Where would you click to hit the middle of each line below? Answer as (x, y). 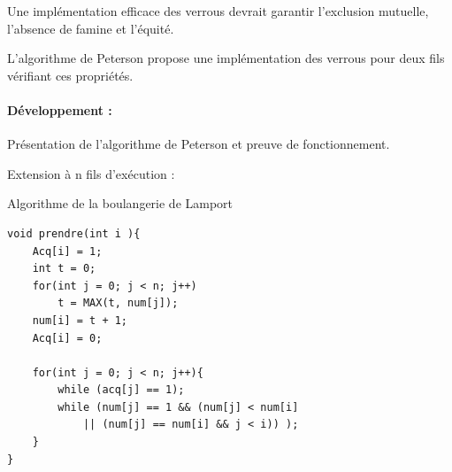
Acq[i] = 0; (67, 338)
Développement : (60, 109)
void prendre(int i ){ (74, 233)
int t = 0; (64, 269)
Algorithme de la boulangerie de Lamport (120, 203)
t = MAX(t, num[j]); (118, 303)
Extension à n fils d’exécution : (91, 173)
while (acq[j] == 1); (121, 390)
